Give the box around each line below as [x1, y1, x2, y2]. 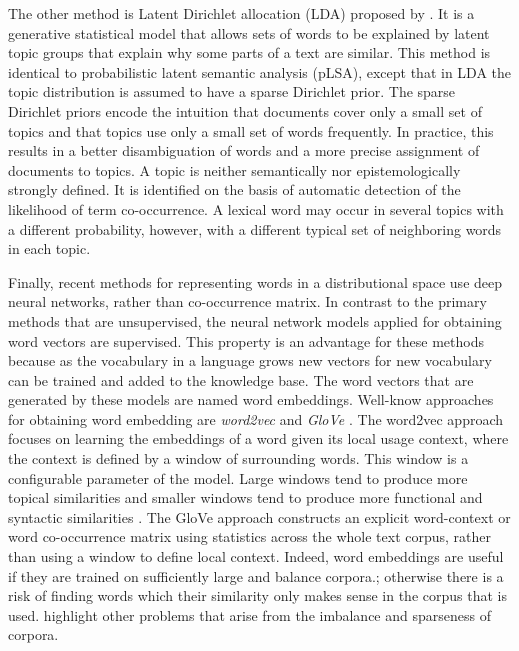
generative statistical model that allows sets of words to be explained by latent [8, 22, 490, 43]
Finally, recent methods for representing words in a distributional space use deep [8, 271, 503, 292]
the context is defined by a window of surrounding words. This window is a [8, 448, 469, 469]
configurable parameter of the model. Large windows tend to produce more [8, 467, 468, 488]
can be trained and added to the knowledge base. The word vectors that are [8, 369, 474, 390]
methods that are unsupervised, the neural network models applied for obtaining [8, 310, 502, 331]
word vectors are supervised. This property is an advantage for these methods [8, 330, 485, 351]
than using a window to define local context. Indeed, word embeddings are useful [8, 546, 504, 567]
